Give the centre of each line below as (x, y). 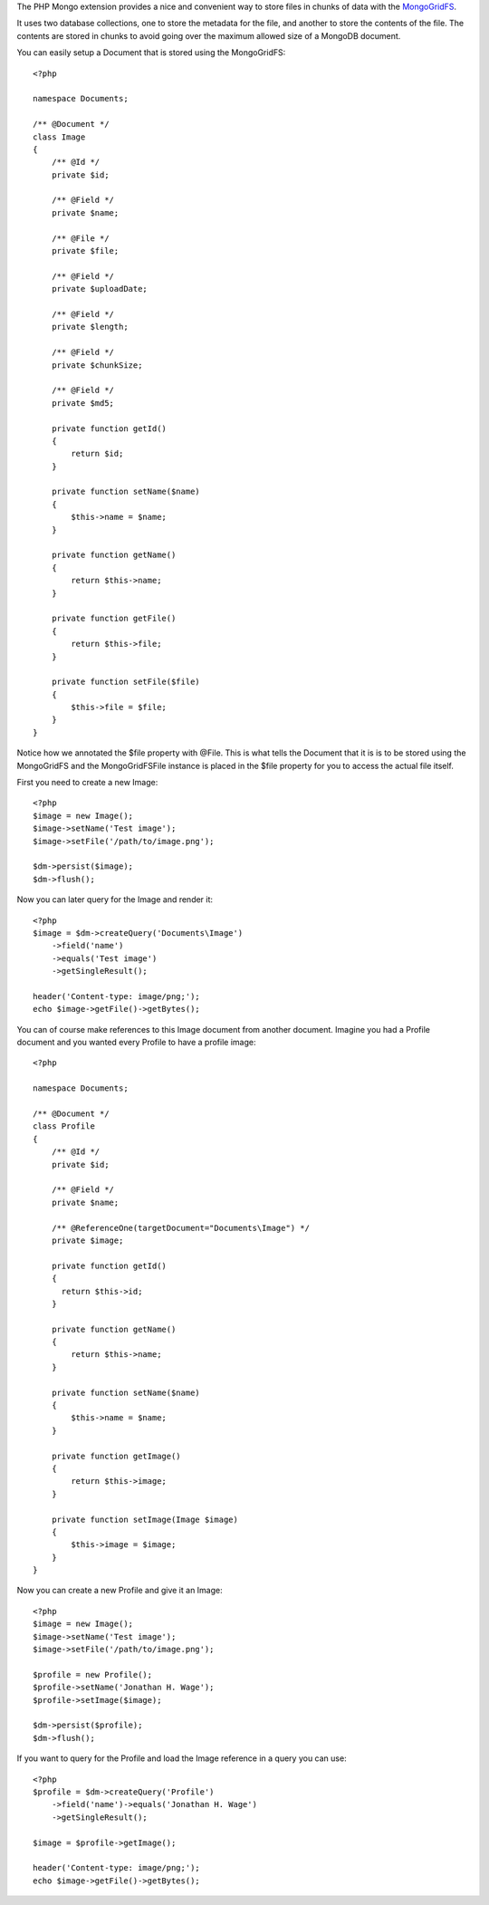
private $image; (87, 1240)
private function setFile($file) (126, 682)
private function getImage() (116, 1456)
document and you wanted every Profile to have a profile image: (136, 1043)
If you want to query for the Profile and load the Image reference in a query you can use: (182, 1758)
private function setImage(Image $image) (145, 1519)
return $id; (97, 454)
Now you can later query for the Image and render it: (115, 900)
